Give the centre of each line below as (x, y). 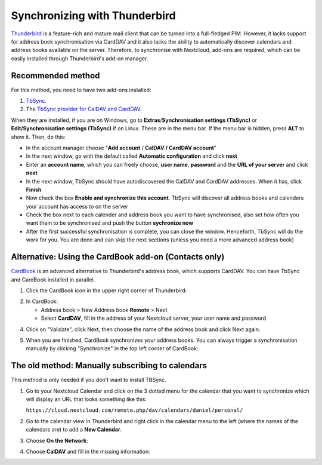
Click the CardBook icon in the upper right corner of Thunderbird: (106, 290)
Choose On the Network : (57, 440)
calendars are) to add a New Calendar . (74, 430)
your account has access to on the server (77, 206)
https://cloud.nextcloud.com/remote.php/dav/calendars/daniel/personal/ (134, 410)
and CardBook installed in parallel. (53, 279)
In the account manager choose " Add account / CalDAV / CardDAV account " (121, 148)
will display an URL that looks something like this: (86, 399)
